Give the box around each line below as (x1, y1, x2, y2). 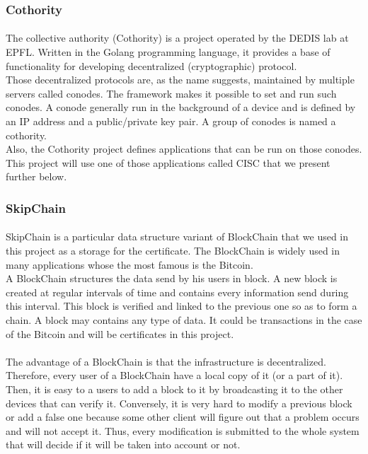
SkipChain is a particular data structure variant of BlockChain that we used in (6, 229, 349, 244)
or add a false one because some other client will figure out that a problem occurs (6, 409, 360, 424)
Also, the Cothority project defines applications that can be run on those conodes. (6, 141, 362, 156)
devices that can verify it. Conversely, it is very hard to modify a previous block (6, 395, 352, 410)
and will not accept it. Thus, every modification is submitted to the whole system (6, 423, 360, 438)
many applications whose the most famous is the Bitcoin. (6, 257, 253, 272)
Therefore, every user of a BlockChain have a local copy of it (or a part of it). (6, 368, 343, 383)
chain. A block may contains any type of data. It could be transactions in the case (6, 312, 362, 327)
